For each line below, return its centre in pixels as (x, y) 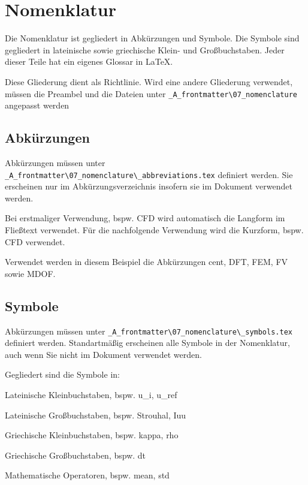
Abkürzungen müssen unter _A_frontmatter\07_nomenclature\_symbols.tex (149, 331)
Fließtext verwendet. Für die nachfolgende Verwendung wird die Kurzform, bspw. (154, 229)
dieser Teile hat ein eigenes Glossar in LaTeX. (89, 61)
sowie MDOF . (30, 273)
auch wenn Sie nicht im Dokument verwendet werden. (103, 354)
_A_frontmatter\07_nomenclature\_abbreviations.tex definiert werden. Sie (149, 174)
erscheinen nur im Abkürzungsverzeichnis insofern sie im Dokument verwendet (149, 186)
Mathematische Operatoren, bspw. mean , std (87, 475)
